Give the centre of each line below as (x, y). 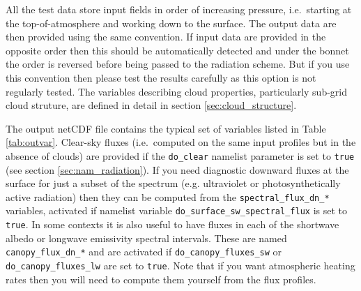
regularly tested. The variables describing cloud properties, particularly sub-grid (177, 91)
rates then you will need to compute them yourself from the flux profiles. (161, 279)
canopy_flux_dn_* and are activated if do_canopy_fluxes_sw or (144, 252)
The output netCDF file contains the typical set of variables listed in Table (166, 128)
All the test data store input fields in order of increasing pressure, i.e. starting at (179, 9)
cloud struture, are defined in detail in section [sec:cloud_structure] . (151, 105)
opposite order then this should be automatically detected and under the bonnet (177, 50)
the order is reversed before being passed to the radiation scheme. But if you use (178, 64)
